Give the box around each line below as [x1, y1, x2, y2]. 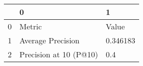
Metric [19, 21, 42, 32]
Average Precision [19, 35, 80, 46]
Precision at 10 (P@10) [19, 49, 98, 60]
